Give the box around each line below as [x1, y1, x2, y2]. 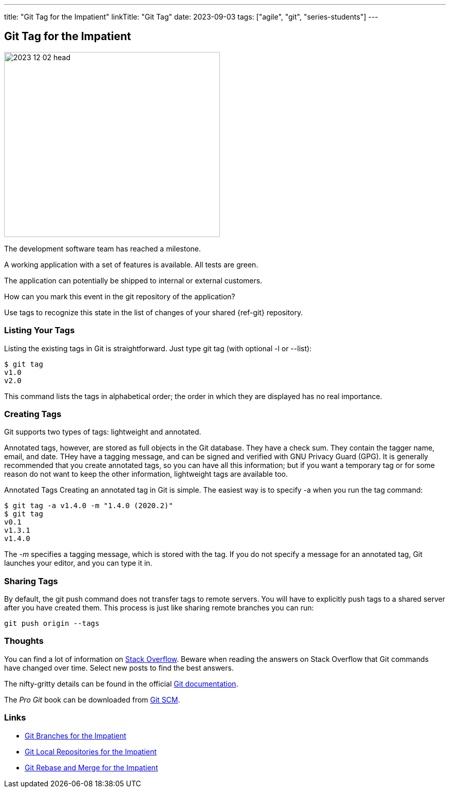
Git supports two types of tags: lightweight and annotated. [4, 427, 201, 437]
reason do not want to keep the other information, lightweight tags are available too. [4, 470, 288, 479]
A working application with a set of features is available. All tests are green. [4, 260, 258, 269]
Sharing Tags [4, 575, 58, 586]
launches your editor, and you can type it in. [4, 559, 153, 568]
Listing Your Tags [4, 325, 75, 336]
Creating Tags [4, 408, 62, 419]
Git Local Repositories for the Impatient [25, 747, 157, 756]
